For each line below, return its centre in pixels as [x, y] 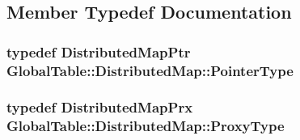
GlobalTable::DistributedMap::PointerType [150, 70]
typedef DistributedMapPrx [100, 107]
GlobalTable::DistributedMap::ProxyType [146, 126]
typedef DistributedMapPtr [99, 51]
